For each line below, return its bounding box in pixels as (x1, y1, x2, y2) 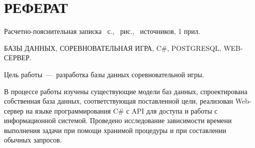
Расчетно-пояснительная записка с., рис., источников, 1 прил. (4, 26, 200, 36)
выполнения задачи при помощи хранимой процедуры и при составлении (4, 125, 227, 135)
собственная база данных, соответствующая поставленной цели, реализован (4, 96, 233, 106)
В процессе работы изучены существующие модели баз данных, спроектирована (4, 86, 248, 96)
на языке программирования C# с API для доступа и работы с (26, 105, 218, 116)
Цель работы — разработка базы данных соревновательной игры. (4, 69, 204, 79)
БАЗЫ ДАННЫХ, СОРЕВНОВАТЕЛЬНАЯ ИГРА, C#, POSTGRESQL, (4, 42, 222, 53)
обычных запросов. (4, 135, 62, 145)
